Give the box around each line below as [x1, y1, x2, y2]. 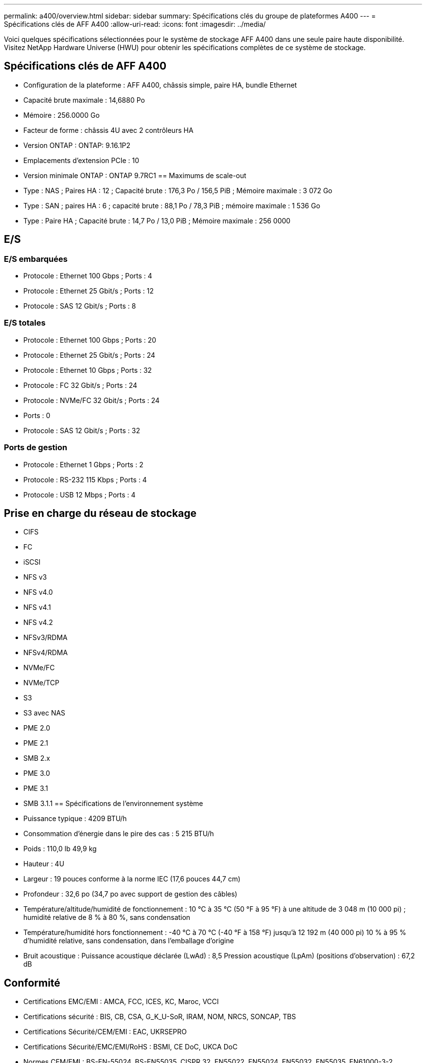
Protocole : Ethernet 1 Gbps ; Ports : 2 [23, 460, 143, 469]
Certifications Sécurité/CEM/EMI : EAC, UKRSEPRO [23, 1027, 187, 1036]
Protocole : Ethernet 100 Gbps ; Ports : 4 [23, 272, 152, 280]
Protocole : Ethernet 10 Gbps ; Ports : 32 [23, 366, 152, 374]
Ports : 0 [23, 411, 51, 420]
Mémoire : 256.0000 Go [23, 110, 100, 119]
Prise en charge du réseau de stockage [4, 507, 197, 519]
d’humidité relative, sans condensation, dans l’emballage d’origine [23, 936, 234, 945]
